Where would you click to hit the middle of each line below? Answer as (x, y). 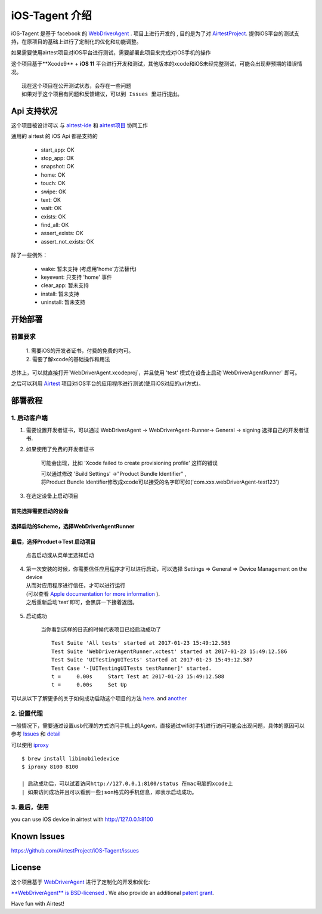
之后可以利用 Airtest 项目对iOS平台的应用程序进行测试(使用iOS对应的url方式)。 (107, 384)
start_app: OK (58, 150)
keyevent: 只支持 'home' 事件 (77, 277)
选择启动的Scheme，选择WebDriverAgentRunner (73, 526)
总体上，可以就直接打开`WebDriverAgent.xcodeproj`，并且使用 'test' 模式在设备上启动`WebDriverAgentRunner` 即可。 (156, 373)
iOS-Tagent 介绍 (52, 16)
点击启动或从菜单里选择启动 (60, 555)
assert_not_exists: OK (67, 241)
